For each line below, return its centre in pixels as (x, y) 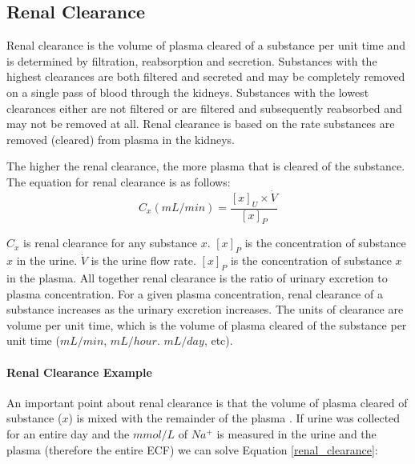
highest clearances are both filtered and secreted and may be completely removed (206, 76)
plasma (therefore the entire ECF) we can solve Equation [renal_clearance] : (192, 449)
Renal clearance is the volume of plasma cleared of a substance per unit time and (206, 45)
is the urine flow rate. (143, 260)
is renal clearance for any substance (111, 243)
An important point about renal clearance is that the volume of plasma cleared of (207, 402)
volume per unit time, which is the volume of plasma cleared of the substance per (207, 324)
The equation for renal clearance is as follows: (119, 181)
